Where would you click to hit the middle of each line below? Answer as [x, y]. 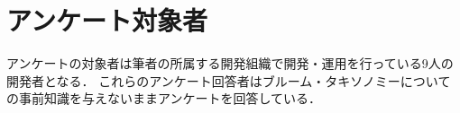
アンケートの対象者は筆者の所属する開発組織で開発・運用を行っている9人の [230, 63]
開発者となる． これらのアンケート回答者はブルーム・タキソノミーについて [229, 80]
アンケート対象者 [107, 20]
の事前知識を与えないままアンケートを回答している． [164, 98]
